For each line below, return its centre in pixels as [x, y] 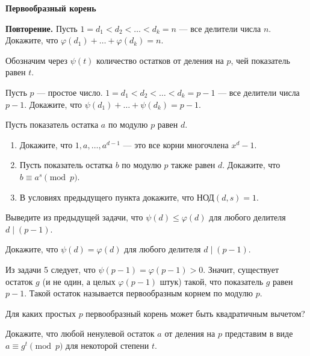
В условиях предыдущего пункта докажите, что [107, 197]
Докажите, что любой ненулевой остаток [80, 333]
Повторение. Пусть [42, 28]
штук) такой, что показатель [212, 281]
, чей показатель [260, 60]
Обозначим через [37, 60]
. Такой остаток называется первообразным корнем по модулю [138, 293]
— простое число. [70, 92]
